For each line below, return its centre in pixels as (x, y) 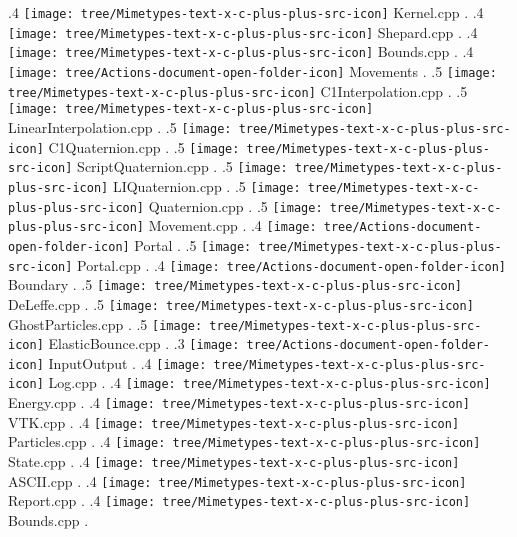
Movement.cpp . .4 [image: (232, 225)
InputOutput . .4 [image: (127, 362)
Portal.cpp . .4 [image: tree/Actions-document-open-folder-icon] (291, 264)
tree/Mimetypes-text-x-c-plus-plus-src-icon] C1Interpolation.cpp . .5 (238, 90)
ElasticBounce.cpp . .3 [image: (144, 343)
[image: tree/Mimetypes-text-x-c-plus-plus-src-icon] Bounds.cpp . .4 (241, 51)
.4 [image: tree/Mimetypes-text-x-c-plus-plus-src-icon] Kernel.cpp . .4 (246, 12)
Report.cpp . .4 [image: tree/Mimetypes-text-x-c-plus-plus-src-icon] (239, 500)
